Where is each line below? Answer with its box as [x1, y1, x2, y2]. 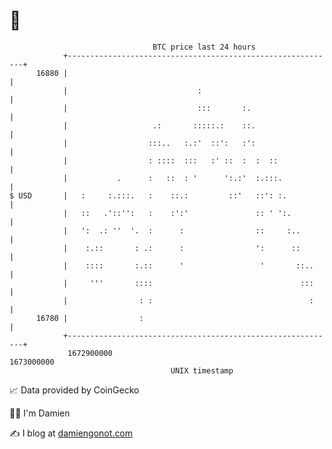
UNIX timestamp [170, 365, 234, 376]
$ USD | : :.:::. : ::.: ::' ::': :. [9, 190, 287, 201]
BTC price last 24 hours [152, 42, 256, 52]
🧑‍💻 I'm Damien [9, 407, 71, 419]
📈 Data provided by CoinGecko [9, 384, 140, 396]
